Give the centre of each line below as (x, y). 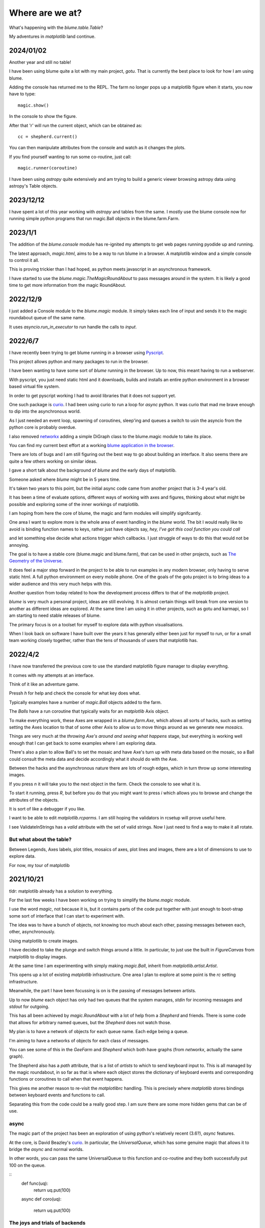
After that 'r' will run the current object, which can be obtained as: (76, 125)
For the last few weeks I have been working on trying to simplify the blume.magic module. (100, 900)
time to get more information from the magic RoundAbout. (67, 285)
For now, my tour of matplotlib (39, 865)
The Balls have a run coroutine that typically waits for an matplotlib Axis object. (89, 711)
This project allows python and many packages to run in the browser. (79, 362)
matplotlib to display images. (38, 957)
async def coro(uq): (41, 1199)
